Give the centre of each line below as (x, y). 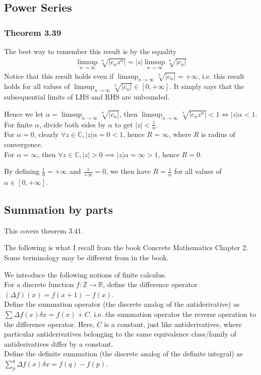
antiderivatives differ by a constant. (59, 343)
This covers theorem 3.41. (44, 230)
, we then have (128, 171)
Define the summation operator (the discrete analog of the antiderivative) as (122, 304)
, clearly (46, 134)
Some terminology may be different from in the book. (86, 257)
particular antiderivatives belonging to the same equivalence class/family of (120, 334)
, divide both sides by (72, 124)
